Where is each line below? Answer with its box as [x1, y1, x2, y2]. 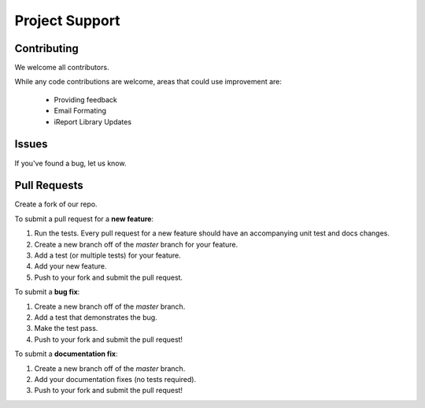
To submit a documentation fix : [14, 349, 118, 358]
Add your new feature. [34, 261, 107, 271]
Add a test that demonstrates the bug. [34, 312, 157, 322]
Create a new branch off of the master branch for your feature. [34, 239, 238, 249]
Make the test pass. [34, 324, 98, 333]
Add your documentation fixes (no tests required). [34, 374, 197, 384]
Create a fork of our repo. [14, 199, 98, 209]
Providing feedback [54, 95, 118, 104]
